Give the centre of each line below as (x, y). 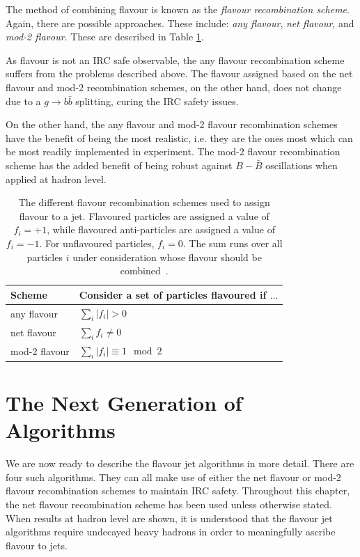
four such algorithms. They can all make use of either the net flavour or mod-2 (173, 477)
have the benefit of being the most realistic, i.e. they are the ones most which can (179, 138)
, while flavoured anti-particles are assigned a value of (161, 229)
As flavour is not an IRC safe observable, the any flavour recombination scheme (175, 60)
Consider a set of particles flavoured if (173, 294)
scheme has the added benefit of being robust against (119, 165)
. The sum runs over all (233, 243)
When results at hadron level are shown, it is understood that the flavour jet (169, 518)
